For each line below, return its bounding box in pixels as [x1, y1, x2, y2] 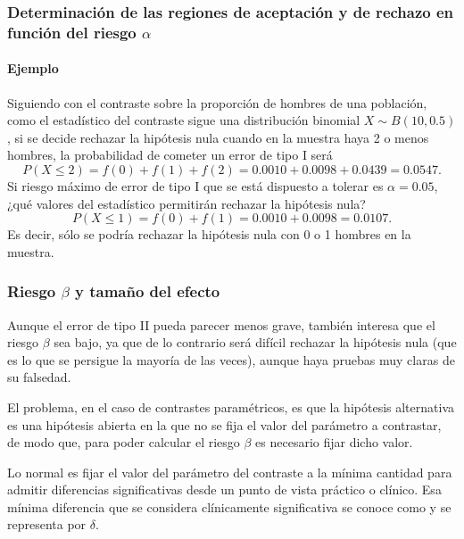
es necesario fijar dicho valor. [255, 433, 413, 452]
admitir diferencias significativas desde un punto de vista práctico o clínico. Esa [7, 480, 442, 499]
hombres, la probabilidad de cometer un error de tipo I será [7, 145, 333, 164]
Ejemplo [7, 59, 59, 78]
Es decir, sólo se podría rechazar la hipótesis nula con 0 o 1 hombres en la [7, 225, 411, 244]
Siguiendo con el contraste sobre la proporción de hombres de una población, [7, 93, 427, 112]
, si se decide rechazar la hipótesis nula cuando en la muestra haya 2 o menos [7, 128, 429, 146]
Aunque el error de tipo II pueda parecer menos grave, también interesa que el [7, 315, 435, 334]
